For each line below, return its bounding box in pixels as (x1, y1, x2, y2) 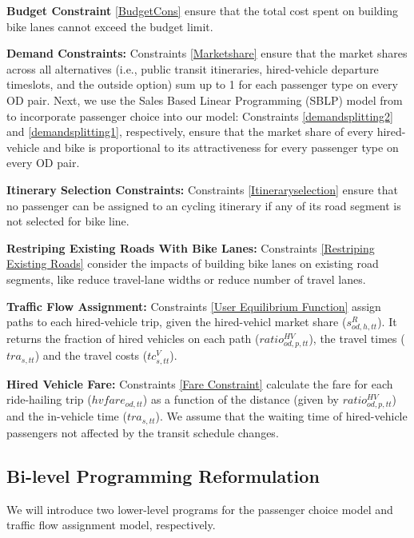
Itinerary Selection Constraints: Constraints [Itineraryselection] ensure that (6, 181, 398, 197)
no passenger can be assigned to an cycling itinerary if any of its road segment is (6, 197, 401, 213)
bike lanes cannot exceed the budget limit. (6, 18, 213, 34)
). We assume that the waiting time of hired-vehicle (155, 408, 408, 424)
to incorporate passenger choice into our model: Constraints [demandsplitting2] (6, 107, 393, 124)
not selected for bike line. (6, 213, 129, 229)
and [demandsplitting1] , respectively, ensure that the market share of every (6, 123, 374, 140)
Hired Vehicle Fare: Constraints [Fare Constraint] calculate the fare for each (6, 375, 393, 392)
